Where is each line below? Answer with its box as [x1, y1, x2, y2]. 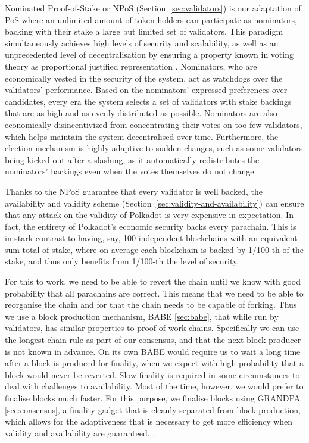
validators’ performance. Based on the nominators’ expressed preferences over [5, 83, 288, 96]
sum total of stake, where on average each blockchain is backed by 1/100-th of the [5, 243, 304, 255]
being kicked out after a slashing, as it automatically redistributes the [5, 153, 260, 166]
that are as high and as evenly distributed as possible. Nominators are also [5, 107, 277, 119]
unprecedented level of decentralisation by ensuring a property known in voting [5, 48, 294, 61]
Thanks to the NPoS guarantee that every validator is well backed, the [5, 185, 263, 197]
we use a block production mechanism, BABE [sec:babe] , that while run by [5, 310, 279, 322]
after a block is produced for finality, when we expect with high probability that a [5, 357, 304, 369]
